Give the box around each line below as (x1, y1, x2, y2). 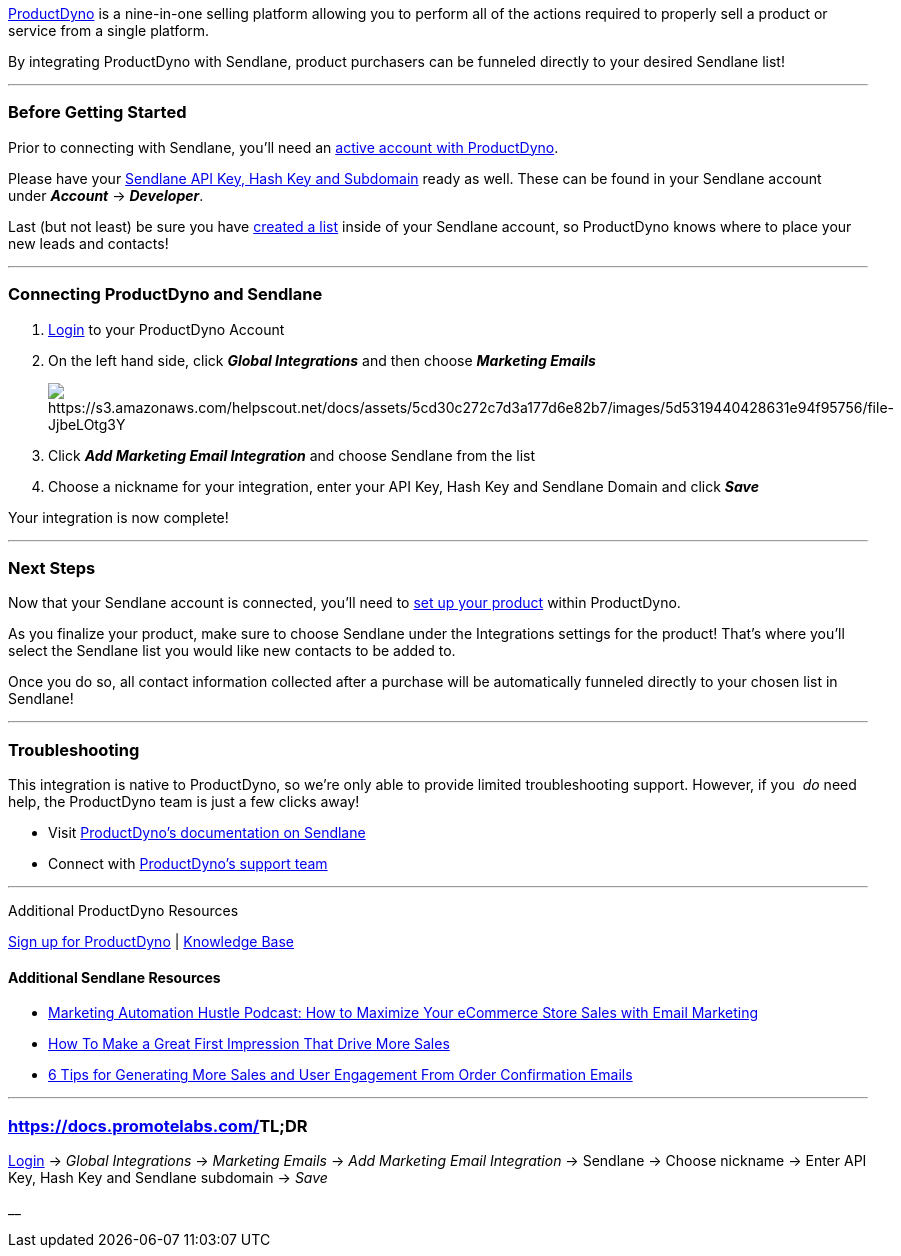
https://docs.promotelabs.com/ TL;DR (8, 1115, 308, 1136)
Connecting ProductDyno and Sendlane (8, 284, 323, 305)
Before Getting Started (8, 102, 187, 123)
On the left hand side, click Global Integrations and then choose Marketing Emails (48, 351, 596, 369)
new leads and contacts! (8, 234, 169, 252)
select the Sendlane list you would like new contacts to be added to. (8, 642, 456, 660)
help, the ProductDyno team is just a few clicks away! (8, 793, 360, 810)
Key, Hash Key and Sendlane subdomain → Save (8, 1168, 328, 1186)
